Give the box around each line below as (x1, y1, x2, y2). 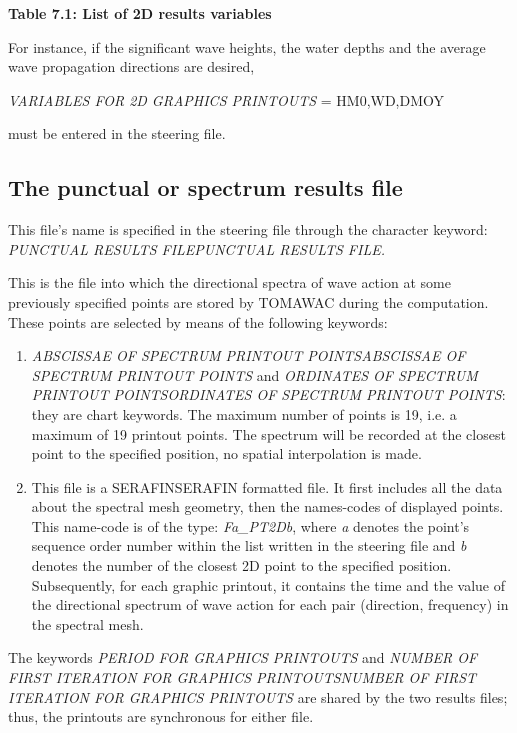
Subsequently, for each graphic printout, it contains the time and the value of (31, 574, 505, 595)
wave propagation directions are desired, (8, 56, 255, 77)
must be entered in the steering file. (8, 123, 226, 144)
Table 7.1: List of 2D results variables (8, 3, 272, 23)
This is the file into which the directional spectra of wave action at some (8, 272, 451, 293)
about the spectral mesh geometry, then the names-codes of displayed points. (31, 496, 504, 517)
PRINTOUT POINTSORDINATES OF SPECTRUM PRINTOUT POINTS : (31, 384, 506, 405)
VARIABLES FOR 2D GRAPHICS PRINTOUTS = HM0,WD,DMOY (8, 89, 445, 110)
